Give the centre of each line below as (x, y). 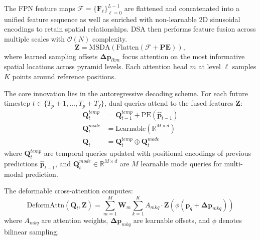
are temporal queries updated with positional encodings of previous (148, 153)
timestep (17, 103)
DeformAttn (46, 205)
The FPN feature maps (40, 8)
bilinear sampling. (32, 231)
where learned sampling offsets (51, 56)
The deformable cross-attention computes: (69, 191)
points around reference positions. (64, 76)
